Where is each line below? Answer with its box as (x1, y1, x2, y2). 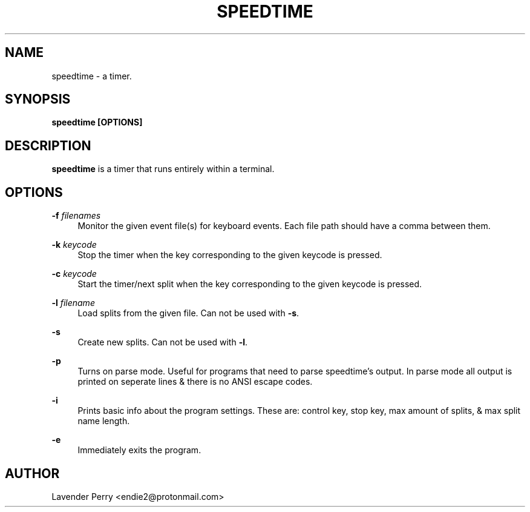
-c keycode (51, 268, 97, 279)
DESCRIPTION (5, 138, 91, 153)
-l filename (51, 298, 95, 308)
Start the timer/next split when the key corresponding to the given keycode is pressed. (77, 279, 422, 290)
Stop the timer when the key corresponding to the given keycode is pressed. (77, 250, 382, 261)
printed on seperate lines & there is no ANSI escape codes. (77, 376, 313, 387)
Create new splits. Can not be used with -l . (77, 337, 248, 348)
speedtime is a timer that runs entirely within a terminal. (51, 164, 275, 175)
